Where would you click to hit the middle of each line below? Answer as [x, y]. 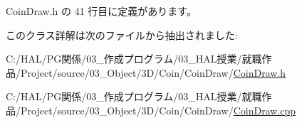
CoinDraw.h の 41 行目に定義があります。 [101, 11]
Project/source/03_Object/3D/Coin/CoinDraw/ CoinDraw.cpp [158, 110]
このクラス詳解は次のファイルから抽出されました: [122, 34]
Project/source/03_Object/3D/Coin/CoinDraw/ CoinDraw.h [153, 72]
